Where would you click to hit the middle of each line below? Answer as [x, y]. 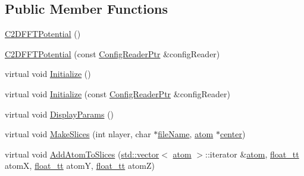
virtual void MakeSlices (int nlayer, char [78, 134]
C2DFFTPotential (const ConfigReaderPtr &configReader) [112, 53]
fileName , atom [186, 134]
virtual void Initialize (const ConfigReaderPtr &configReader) [117, 93]
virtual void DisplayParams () [59, 114]
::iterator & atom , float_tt [252, 154]
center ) [233, 134]
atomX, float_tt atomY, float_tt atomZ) [80, 166]
